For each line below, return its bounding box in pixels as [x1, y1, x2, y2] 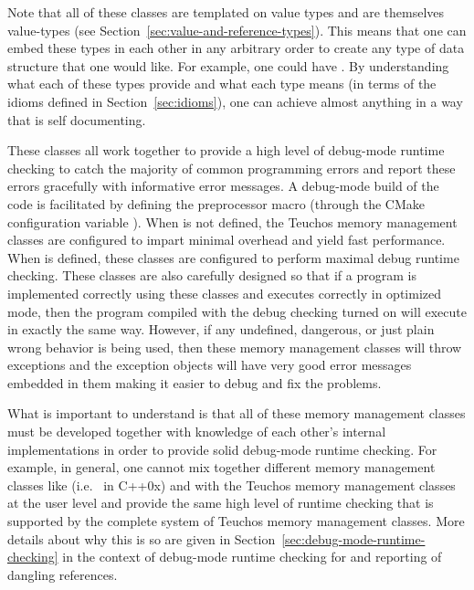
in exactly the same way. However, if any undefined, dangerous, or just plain [7, 320, 435, 339]
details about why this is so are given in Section [7, 529, 276, 548]
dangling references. [7, 564, 118, 584]
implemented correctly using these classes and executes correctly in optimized [7, 283, 441, 302]
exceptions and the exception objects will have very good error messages [7, 355, 412, 374]
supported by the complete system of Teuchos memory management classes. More [7, 511, 465, 531]
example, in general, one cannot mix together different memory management [7, 458, 436, 477]
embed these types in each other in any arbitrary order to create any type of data [7, 38, 465, 58]
